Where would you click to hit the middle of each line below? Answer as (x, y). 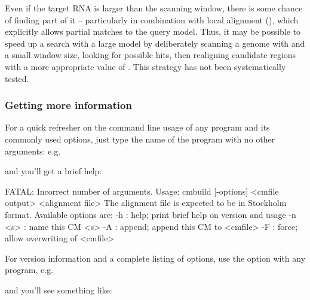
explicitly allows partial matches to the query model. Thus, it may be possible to (153, 31)
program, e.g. (29, 270)
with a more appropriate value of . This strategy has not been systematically (145, 66)
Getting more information (68, 105)
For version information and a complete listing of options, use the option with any (155, 258)
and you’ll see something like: (59, 290)
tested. (17, 78)
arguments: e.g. (33, 151)
